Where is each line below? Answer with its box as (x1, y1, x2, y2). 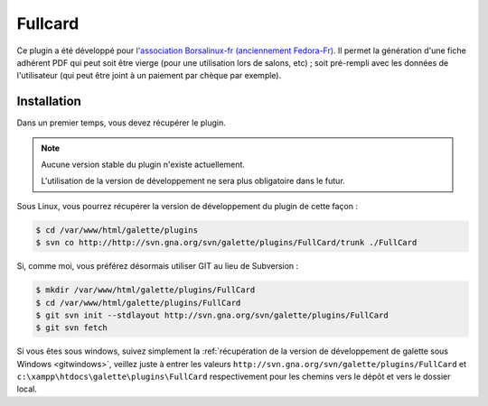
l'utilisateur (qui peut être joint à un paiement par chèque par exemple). (16, 70, 282, 81)
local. (16, 383, 38, 394)
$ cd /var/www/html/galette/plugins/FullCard (35, 298, 241, 308)
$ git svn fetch (35, 323, 108, 333)
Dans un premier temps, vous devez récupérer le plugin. (16, 117, 226, 128)
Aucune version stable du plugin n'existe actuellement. (41, 159, 246, 171)
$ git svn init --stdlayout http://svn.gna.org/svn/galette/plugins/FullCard (35, 309, 389, 320)
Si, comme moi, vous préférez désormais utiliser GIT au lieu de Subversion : (16, 261, 299, 272)
